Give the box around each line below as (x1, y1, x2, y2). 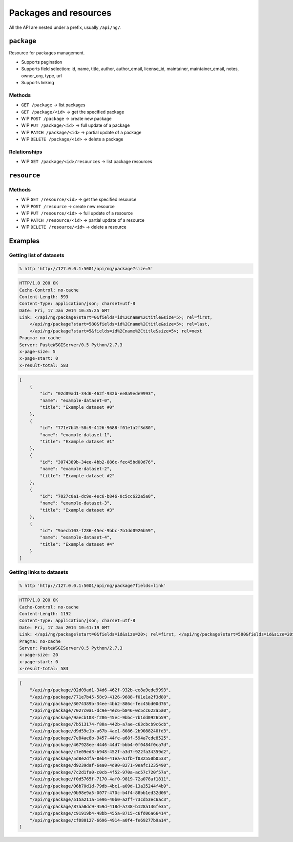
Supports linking (21, 80, 55, 86)
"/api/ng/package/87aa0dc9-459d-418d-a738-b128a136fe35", (29, 803, 171, 809)
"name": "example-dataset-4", (40, 535, 112, 540)
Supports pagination (21, 59, 63, 65)
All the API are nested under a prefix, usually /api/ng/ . (9, 24, 122, 30)
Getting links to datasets (9, 568, 68, 575)
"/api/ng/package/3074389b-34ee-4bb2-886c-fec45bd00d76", (29, 701, 171, 706)
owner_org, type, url (21, 72, 62, 78)
